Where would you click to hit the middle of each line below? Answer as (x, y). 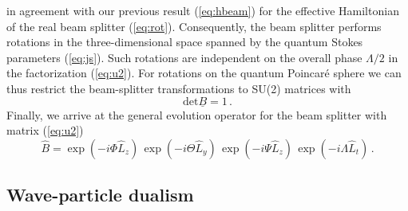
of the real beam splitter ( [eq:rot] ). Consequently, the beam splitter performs (194, 26)
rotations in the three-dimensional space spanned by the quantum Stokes (185, 42)
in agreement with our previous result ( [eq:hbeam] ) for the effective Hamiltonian (203, 10)
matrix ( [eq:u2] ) (45, 130)
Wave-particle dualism (100, 195)
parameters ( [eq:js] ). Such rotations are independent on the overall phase (184, 57)
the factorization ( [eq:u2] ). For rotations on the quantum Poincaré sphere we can (204, 73)
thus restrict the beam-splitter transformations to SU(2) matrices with (179, 88)
